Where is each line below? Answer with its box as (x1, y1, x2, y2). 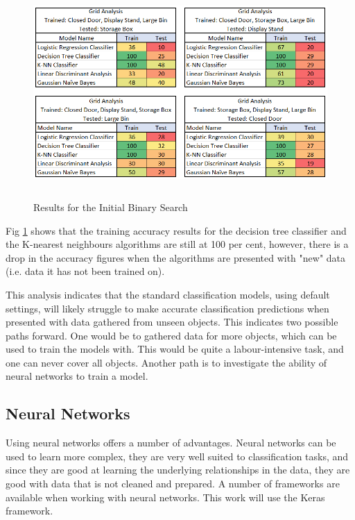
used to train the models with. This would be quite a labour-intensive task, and (6, 342, 344, 356)
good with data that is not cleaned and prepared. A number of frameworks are (6, 476, 340, 491)
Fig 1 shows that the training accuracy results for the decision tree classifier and (6, 223, 347, 237)
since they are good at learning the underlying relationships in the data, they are (6, 462, 350, 477)
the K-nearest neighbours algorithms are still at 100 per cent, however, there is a (6, 237, 349, 251)
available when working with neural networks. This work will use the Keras (6, 489, 325, 504)
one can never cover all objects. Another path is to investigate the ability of (6, 355, 327, 369)
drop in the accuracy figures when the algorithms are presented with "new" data (6, 250, 346, 265)
